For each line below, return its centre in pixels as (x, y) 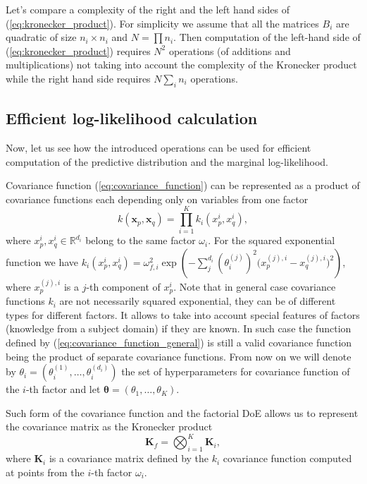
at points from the (45, 472)
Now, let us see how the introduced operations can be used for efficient (158, 147)
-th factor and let (63, 389)
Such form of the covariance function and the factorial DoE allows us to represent (182, 412)
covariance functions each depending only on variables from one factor (157, 199)
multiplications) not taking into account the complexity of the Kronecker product (181, 65)
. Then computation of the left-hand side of (267, 37)
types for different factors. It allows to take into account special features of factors (183, 314)
